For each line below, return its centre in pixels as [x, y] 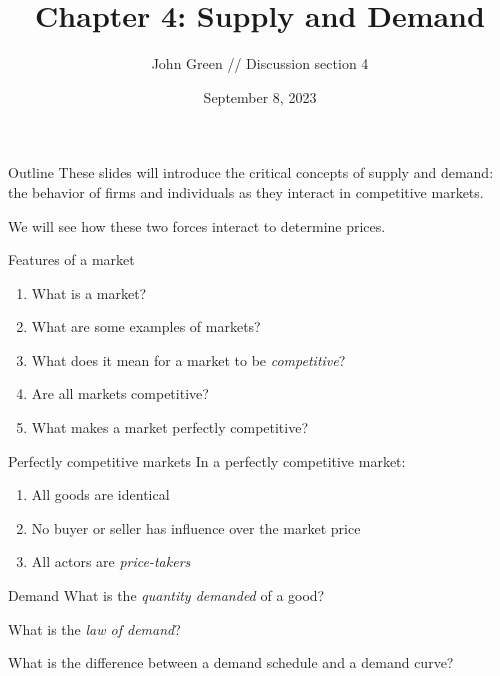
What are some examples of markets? [146, 326]
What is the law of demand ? [94, 628]
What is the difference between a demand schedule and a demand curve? [231, 662]
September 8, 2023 [260, 96]
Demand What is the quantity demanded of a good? [166, 595]
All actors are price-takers [111, 561]
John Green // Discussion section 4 [260, 63]
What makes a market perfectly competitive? [170, 427]
